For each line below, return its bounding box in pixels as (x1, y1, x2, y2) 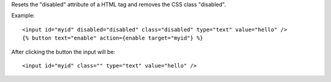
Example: (11, 12, 35, 19)
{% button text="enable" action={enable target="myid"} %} (22, 35, 204, 42)
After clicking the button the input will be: (11, 48, 116, 55)
